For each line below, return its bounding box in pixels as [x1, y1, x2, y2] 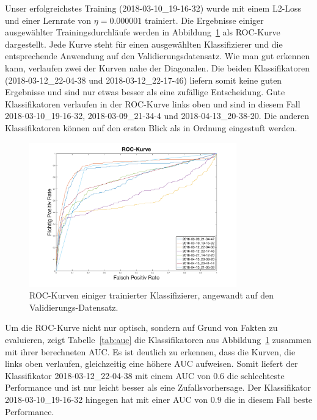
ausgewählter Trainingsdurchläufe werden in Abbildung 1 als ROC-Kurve [5, 26, 280, 38]
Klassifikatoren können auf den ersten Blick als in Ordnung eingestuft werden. [5, 121, 297, 134]
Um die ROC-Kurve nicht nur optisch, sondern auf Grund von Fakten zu [5, 321, 278, 334]
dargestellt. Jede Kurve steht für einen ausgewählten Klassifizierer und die [5, 37, 283, 50]
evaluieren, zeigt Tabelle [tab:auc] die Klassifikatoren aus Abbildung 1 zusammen [5, 333, 312, 346]
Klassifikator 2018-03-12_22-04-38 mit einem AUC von [5, 369, 211, 382]
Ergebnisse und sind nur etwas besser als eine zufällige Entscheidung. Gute [5, 85, 285, 98]
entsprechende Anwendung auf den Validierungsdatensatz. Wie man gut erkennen [5, 49, 310, 62]
